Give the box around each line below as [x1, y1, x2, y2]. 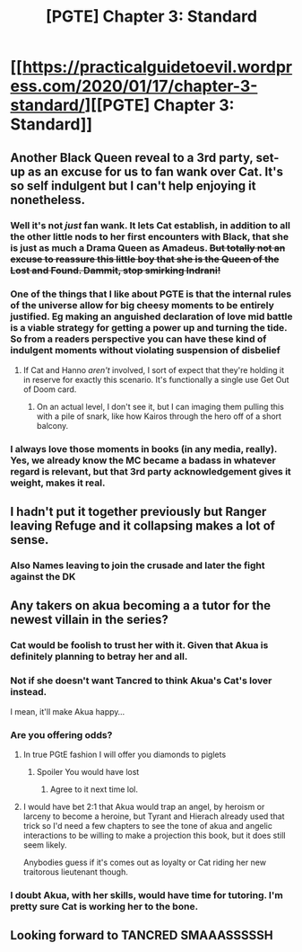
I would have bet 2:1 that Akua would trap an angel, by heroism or [22, 801, 265, 812]
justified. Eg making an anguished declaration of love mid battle [10, 310, 293, 323]
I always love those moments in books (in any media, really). [10, 442, 278, 455]
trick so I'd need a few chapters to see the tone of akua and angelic [22, 820, 272, 831]
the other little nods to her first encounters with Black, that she [10, 230, 289, 243]
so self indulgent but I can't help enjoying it [10, 178, 256, 193]
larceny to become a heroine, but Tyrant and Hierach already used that [22, 811, 285, 822]
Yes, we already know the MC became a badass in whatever [10, 454, 276, 467]
